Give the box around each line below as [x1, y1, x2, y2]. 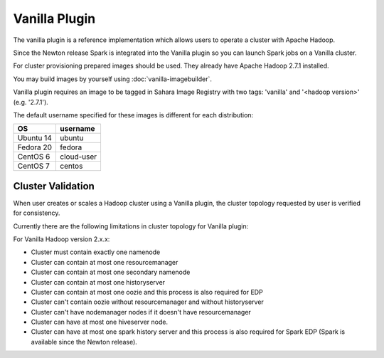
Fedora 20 [17, 142, 53, 152]
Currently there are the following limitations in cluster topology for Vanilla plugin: [13, 221, 249, 231]
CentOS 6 [17, 152, 50, 162]
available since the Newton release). [31, 337, 138, 346]
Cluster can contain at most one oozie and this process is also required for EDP [31, 288, 263, 296]
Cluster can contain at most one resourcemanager [31, 258, 178, 266]
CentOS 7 [17, 161, 50, 171]
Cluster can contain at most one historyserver [31, 278, 166, 286]
